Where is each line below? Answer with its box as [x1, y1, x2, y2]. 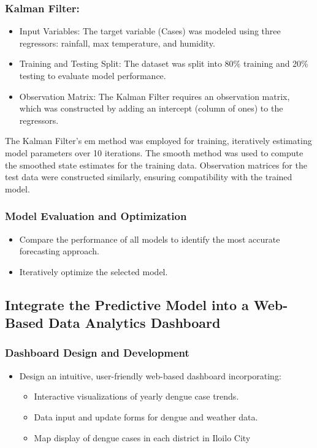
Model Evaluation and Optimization [5, 208, 187, 224]
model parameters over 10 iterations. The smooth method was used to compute [5, 146, 304, 159]
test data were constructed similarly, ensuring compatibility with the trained [5, 170, 292, 183]
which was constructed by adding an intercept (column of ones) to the [19, 102, 283, 115]
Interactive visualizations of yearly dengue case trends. [34, 390, 239, 403]
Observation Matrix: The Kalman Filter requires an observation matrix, [19, 89, 290, 102]
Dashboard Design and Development [5, 345, 189, 360]
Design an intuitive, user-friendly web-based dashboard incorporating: [19, 369, 281, 382]
